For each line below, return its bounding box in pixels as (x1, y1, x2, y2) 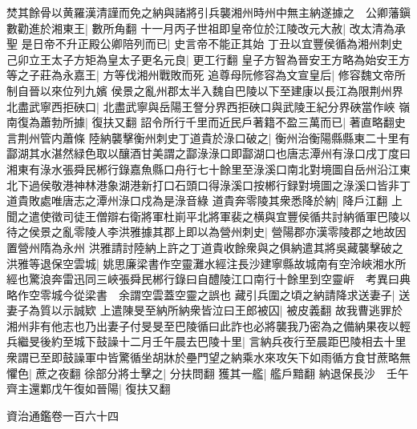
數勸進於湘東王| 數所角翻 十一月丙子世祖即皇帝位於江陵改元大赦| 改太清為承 (6, 19, 406, 36)
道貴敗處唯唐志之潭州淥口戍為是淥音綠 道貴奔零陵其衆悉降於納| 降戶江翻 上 (6, 192, 403, 209)
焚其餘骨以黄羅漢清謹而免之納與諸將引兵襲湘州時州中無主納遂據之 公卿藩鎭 (6, 4, 411, 20)
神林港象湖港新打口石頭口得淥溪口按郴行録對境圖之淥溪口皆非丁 (73, 176, 411, 193)
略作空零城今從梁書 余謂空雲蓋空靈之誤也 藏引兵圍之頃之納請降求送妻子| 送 (6, 286, 411, 303)
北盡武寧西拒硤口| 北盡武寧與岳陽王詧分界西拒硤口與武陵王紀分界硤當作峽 (6, 98, 395, 114)
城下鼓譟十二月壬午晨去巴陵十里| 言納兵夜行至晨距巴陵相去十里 (73, 333, 407, 350)
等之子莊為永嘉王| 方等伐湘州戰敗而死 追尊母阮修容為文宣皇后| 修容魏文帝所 (6, 66, 406, 83)
